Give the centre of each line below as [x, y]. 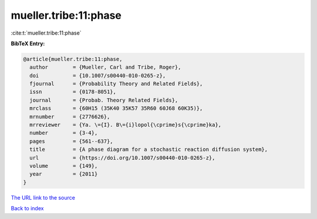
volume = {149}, [64, 166]
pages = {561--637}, [72, 141]
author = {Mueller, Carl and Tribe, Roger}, [105, 67]
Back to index [27, 208]
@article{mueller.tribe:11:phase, [73, 59]
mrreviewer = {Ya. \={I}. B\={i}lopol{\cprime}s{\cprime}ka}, [126, 125]
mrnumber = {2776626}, [70, 117]
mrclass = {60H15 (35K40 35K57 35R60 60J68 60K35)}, [116, 108]
